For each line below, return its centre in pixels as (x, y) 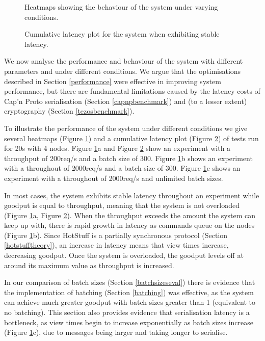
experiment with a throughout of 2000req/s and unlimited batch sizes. (114, 178)
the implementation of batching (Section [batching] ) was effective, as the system (129, 292)
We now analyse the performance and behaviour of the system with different (124, 61)
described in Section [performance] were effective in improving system (113, 81)
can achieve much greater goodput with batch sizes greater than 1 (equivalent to (130, 302)
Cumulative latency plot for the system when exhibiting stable (122, 34)
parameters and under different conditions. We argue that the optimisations (123, 71)
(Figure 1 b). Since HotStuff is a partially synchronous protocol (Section (116, 235)
